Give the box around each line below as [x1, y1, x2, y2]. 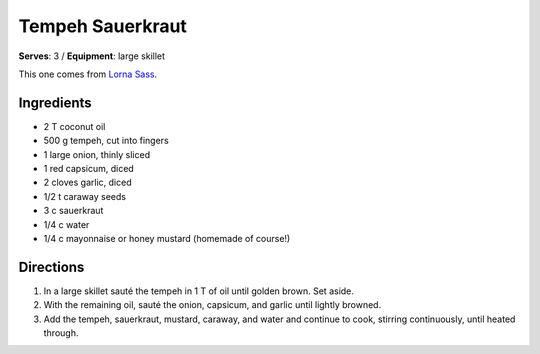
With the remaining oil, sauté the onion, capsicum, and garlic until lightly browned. [43, 299, 382, 311]
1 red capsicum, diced [43, 163, 134, 175]
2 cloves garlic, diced [43, 176, 132, 189]
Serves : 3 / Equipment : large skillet [18, 50, 165, 62]
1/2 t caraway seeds [43, 190, 127, 202]
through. [43, 327, 79, 339]
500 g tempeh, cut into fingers [43, 135, 169, 147]
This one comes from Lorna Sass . [18, 68, 158, 80]
